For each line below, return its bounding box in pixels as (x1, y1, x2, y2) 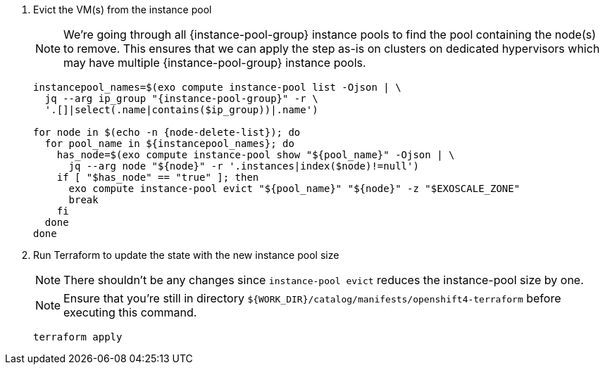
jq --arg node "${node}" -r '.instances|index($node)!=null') (68, 160, 419, 172)
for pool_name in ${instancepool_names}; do (44, 138, 294, 149)
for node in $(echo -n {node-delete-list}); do (33, 127, 301, 138)
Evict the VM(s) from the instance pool (33, 4, 212, 15)
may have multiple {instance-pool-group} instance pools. (63, 56, 366, 70)
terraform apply (33, 331, 123, 343)
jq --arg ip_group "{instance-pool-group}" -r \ (44, 93, 318, 104)
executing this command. (63, 305, 197, 319)
